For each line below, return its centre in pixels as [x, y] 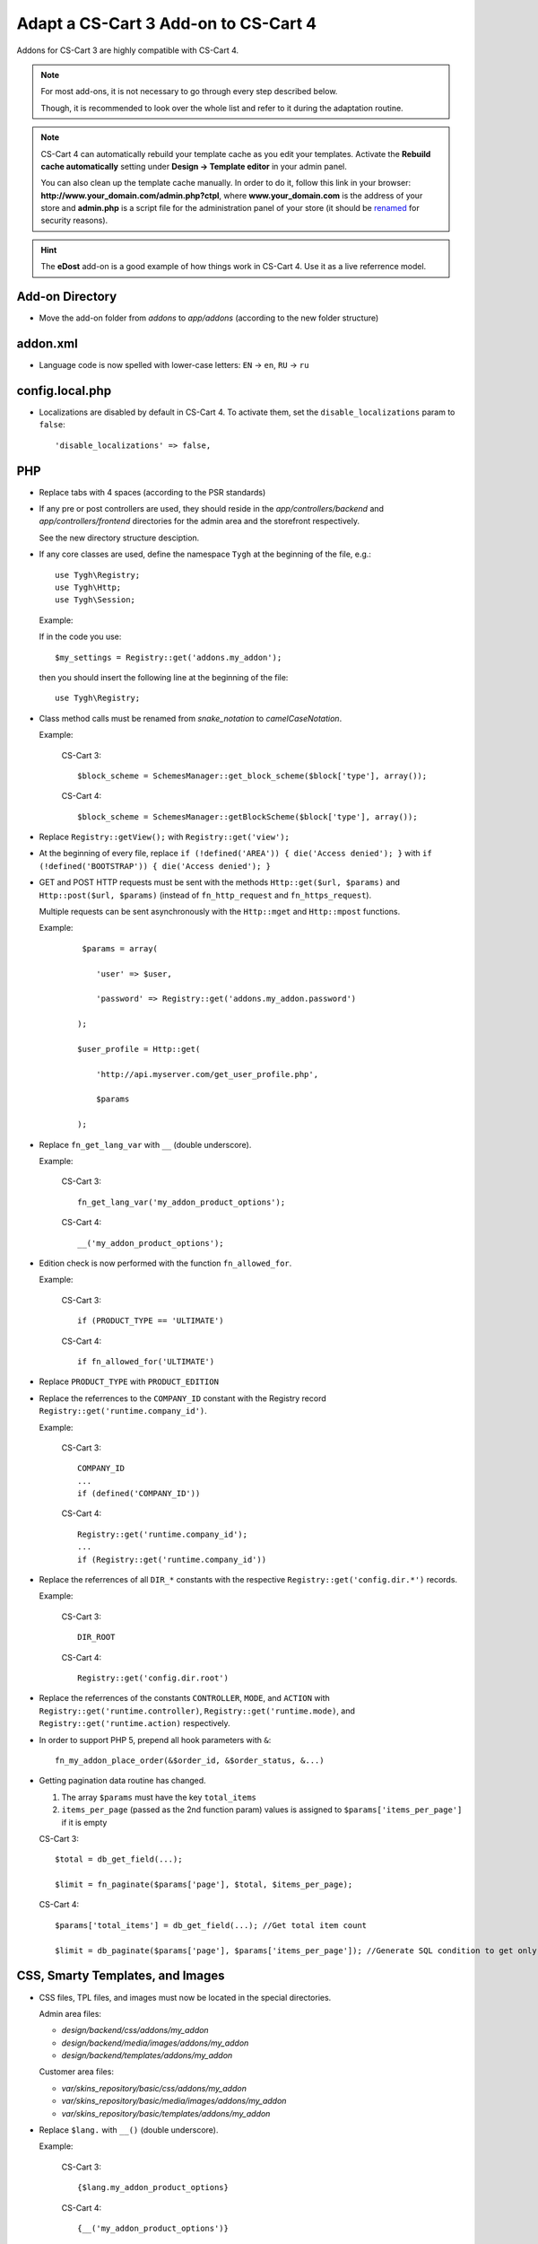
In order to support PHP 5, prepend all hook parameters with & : [155, 1740]
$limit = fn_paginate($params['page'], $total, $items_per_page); [204, 1885]
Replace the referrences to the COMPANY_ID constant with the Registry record [182, 1398]
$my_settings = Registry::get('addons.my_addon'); [169, 657]
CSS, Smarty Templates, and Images [121, 1976]
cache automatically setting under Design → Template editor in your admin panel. [194, 166]
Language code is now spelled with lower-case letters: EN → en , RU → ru [174, 365]
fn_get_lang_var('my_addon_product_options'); [182, 1202]
